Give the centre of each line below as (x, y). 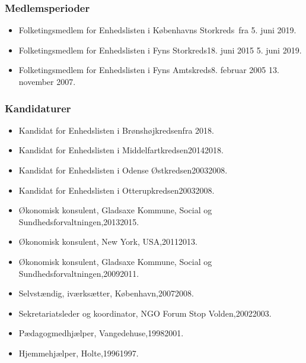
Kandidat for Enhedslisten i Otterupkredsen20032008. (117, 190)
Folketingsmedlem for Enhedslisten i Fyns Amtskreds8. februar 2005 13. (149, 70)
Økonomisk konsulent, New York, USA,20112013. (108, 242)
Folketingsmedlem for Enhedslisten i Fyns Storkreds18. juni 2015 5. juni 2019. (160, 50)
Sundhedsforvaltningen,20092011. (79, 273)
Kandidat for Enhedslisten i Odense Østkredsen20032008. (123, 170)
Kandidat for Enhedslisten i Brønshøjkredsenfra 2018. (116, 130)
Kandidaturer (38, 108)
